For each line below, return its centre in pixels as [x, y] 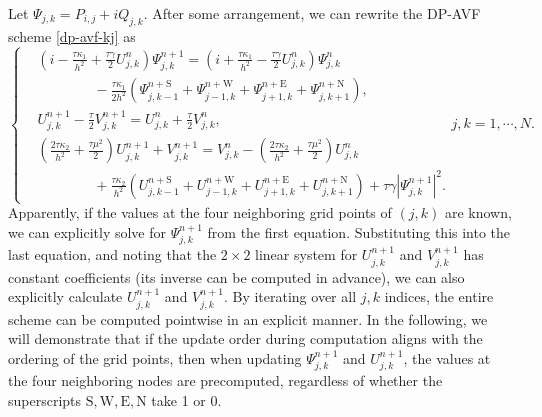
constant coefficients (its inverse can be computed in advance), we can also [236, 276]
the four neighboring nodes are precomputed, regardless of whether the [225, 380]
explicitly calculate [65, 296]
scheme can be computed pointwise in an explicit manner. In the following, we [248, 318]
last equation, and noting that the [112, 254]
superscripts [45, 399]
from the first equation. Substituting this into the [359, 231]
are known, [478, 212]
